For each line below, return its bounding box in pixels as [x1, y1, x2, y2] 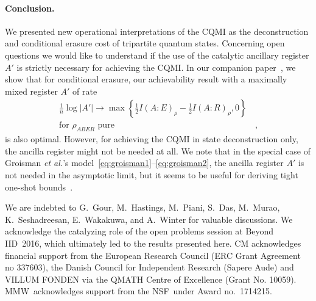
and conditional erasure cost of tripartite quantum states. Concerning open [5, 37, 285, 49]
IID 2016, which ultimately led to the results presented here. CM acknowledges [5, 236, 301, 249]
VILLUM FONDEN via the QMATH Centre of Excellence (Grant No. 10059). [5, 272, 297, 285]
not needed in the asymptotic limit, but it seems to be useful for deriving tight [5, 169, 298, 181]
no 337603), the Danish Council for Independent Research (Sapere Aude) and [5, 261, 294, 274]
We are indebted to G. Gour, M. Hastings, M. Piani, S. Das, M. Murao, [5, 201, 280, 214]
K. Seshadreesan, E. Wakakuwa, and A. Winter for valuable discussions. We [5, 212, 293, 225]
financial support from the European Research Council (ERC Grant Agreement [5, 248, 301, 261]
